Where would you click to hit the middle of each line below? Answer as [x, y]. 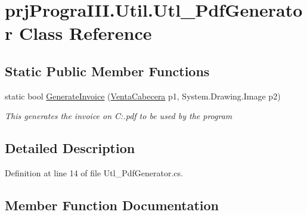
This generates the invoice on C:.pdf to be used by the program [119, 116]
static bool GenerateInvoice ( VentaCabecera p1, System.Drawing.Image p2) [143, 96]
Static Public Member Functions [107, 71]
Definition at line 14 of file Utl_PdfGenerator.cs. [94, 173]
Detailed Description [70, 148]
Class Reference [85, 33]
